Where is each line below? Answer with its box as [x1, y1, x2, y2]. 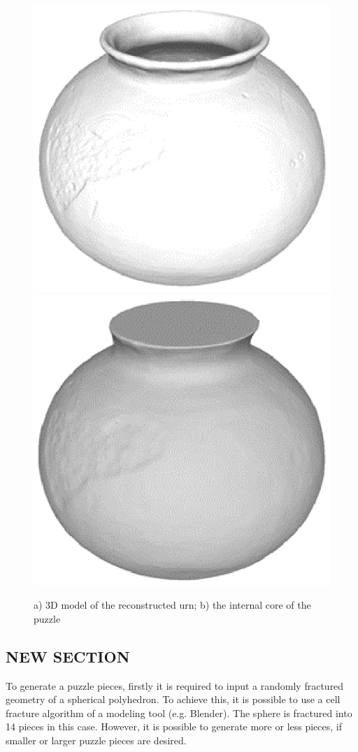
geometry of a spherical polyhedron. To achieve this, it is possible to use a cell [6, 692, 341, 707]
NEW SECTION [6, 645, 130, 667]
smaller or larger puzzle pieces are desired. [6, 732, 187, 747]
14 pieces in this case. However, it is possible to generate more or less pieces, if [6, 719, 343, 734]
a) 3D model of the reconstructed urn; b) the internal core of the [34, 598, 311, 612]
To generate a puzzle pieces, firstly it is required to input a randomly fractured [6, 678, 344, 693]
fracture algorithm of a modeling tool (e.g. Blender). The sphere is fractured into [6, 705, 352, 720]
